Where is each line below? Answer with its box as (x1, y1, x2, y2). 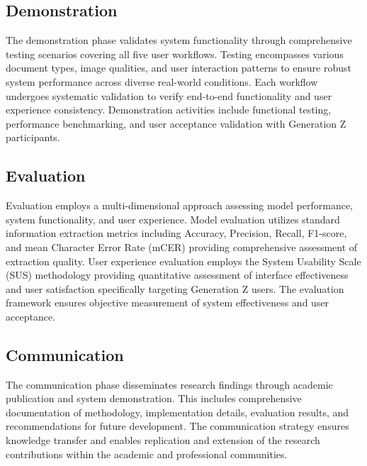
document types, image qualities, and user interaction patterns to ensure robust (6, 60, 351, 75)
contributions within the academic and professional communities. (6, 446, 288, 461)
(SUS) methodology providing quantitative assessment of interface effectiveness (6, 267, 349, 282)
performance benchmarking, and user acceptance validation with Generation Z (6, 116, 346, 131)
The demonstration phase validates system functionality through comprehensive (6, 33, 352, 48)
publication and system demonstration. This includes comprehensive (6, 391, 302, 406)
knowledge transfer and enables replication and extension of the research (6, 433, 320, 448)
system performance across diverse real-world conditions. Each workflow (6, 74, 318, 89)
